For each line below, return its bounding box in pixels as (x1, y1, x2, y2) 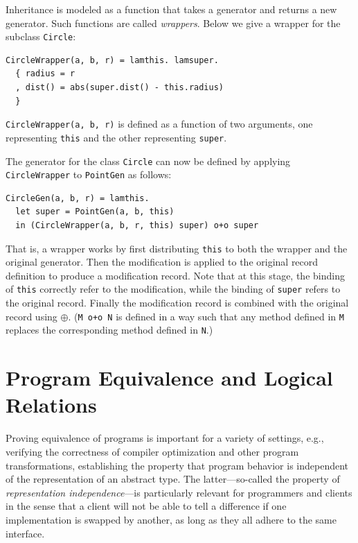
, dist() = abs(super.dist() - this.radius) (15, 83, 224, 93)
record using (6, 309, 57, 323)
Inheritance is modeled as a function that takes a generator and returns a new (6, 2, 337, 16)
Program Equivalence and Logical (6, 363, 333, 392)
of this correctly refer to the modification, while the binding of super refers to (6, 282, 341, 296)
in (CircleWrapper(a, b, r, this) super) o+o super (15, 221, 259, 231)
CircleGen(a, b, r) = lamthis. (6, 193, 150, 203)
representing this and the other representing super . (6, 130, 227, 144)
